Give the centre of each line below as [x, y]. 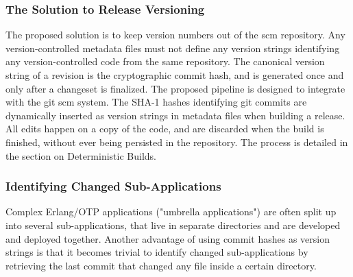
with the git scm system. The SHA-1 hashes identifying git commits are [156, 102]
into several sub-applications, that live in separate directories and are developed [173, 225]
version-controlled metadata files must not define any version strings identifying [173, 48]
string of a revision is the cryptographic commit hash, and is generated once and [175, 75]
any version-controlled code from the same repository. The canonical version [165, 61]
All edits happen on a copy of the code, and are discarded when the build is [165, 129]
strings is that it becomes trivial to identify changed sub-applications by [157, 252]
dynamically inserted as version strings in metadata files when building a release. [175, 115]
